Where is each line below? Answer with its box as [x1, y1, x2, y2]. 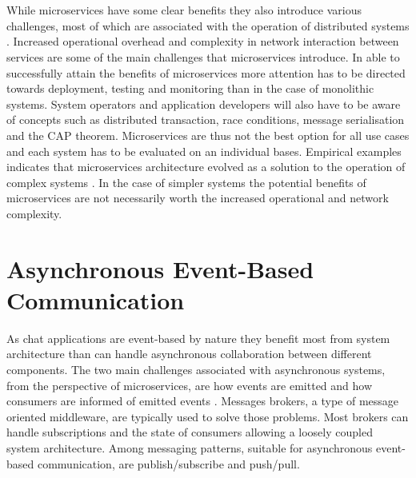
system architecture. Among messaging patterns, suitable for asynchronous [6, 439, 373, 456]
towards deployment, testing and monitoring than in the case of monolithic [6, 80, 374, 97]
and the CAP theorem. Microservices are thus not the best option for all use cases [6, 126, 410, 143]
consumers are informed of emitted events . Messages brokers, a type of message [6, 392, 399, 409]
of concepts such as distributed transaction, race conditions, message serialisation [6, 111, 405, 128]
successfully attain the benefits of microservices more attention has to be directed [6, 64, 406, 81]
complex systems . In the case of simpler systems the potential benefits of [6, 173, 366, 190]
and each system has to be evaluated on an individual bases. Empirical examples [6, 142, 402, 159]
